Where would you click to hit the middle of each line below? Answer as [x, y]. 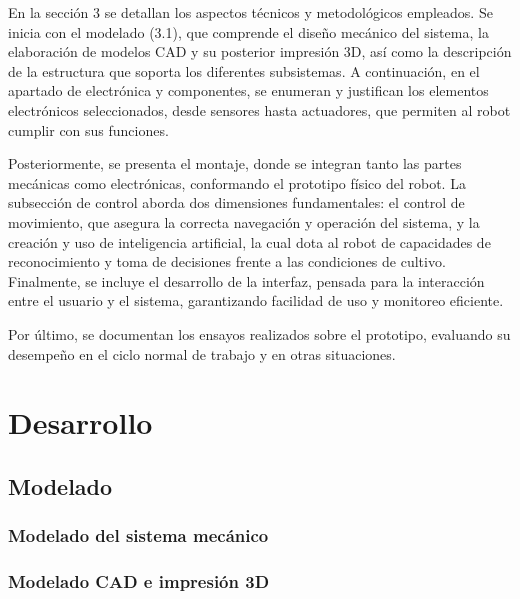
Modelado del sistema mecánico [138, 535]
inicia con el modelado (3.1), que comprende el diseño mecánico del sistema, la [248, 31]
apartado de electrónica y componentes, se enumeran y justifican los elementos [248, 90]
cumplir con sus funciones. [88, 129]
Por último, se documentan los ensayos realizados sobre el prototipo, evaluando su [259, 333]
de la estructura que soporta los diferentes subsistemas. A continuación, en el [244, 70]
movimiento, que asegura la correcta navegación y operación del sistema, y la [244, 221]
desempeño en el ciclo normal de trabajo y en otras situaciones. [202, 353]
